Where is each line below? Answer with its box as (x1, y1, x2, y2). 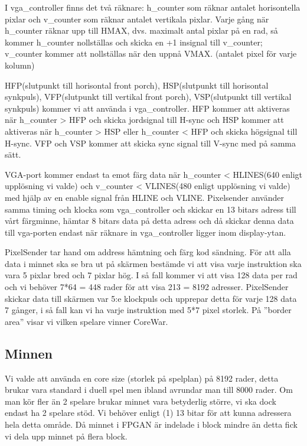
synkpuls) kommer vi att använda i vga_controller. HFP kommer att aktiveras (5, 102, 290, 114)
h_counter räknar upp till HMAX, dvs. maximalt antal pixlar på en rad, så (5, 24, 278, 37)
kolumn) (5, 58, 35, 71)
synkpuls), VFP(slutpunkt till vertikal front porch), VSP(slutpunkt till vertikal (5, 90, 292, 103)
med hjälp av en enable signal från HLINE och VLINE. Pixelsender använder (5, 191, 284, 203)
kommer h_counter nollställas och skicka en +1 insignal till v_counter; (5, 35, 263, 48)
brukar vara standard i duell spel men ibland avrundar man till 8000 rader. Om (5, 383, 293, 396)
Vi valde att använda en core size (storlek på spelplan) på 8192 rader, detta (5, 372, 279, 384)
